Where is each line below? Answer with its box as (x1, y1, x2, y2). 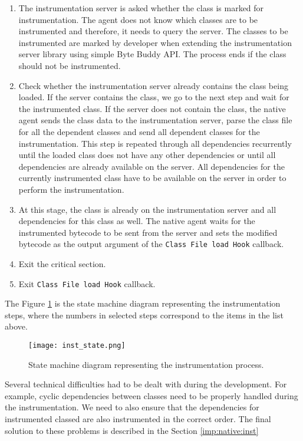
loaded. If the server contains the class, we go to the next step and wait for (18, 91, 289, 103)
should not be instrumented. (18, 59, 121, 71)
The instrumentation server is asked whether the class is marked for (18, 2, 264, 14)
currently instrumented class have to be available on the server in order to (18, 172, 286, 184)
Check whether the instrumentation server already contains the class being (18, 79, 288, 91)
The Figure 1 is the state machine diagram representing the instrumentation (5, 297, 281, 310)
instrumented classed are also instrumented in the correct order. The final (5, 413, 271, 424)
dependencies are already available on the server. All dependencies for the (18, 160, 285, 172)
